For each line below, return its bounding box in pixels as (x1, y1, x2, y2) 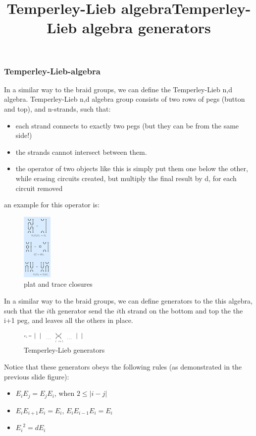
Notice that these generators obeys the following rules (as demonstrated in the (4, 361, 242, 372)
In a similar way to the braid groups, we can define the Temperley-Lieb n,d (4, 84, 232, 94)
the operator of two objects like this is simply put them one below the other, (15, 163, 248, 174)
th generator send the (49, 305, 114, 315)
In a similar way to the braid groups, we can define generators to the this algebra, (4, 295, 253, 306)
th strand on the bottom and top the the (118, 305, 243, 315)
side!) (15, 130, 32, 140)
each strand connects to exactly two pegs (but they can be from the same (15, 120, 239, 130)
